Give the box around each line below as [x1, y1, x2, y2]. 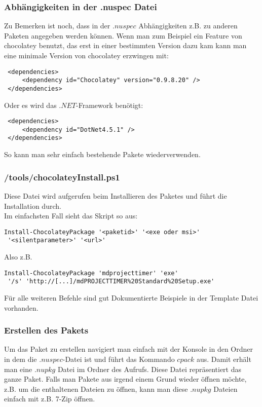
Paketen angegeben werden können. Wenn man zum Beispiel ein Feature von [4, 30, 242, 41]
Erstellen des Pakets [4, 324, 89, 337]
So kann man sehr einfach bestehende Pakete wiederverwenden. [4, 149, 201, 160]
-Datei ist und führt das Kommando [62, 353, 175, 364]
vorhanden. [4, 302, 39, 313]
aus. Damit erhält [196, 353, 251, 364]
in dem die [4, 353, 37, 364]
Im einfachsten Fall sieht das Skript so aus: [4, 210, 138, 221]
